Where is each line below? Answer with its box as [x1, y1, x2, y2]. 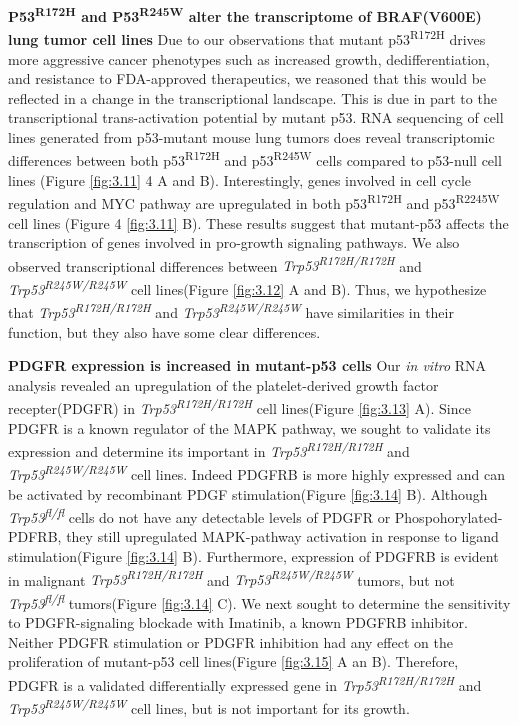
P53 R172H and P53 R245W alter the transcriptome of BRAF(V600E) [8, 3, 482, 26]
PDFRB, [8, 526, 62, 547]
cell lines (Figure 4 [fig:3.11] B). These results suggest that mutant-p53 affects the [8, 212, 509, 233]
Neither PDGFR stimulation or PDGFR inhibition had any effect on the [8, 631, 453, 652]
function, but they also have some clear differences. [8, 321, 321, 342]
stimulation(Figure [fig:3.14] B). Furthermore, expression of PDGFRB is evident [8, 546, 499, 567]
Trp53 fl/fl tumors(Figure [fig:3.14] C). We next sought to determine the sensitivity [8, 589, 511, 613]
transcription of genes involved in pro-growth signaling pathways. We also [8, 232, 460, 253]
